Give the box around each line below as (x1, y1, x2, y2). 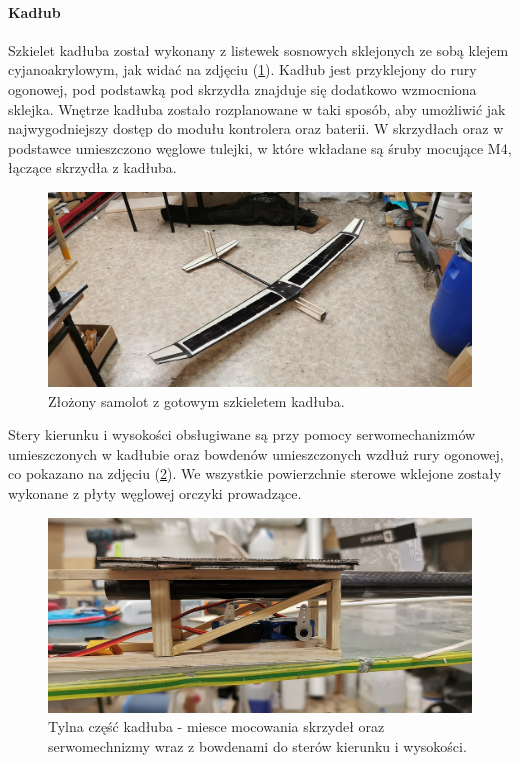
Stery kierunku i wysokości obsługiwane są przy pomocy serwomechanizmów (8, 424, 476, 445)
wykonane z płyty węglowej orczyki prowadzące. (8, 482, 302, 503)
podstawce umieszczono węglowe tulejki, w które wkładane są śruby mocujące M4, (8, 137, 512, 158)
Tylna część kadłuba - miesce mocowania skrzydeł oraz (48, 716, 385, 737)
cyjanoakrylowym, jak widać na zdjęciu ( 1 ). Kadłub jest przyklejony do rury (8, 59, 477, 80)
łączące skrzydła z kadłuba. (8, 157, 177, 178)
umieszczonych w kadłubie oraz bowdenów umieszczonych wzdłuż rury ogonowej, (8, 443, 504, 464)
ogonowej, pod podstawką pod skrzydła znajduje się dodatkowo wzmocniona (8, 78, 477, 99)
